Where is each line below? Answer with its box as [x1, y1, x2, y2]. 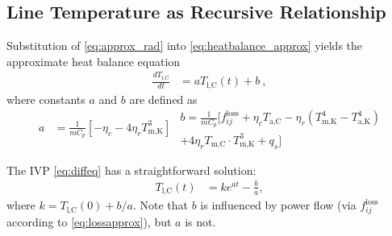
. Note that [132, 197, 189, 213]
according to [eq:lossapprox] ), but [6, 213, 172, 230]
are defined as [129, 90, 198, 107]
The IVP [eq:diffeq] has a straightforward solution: [6, 161, 256, 178]
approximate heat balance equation [6, 52, 181, 69]
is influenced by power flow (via [200, 197, 357, 213]
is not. [185, 213, 216, 230]
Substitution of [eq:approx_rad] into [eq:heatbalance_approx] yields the [6, 37, 363, 54]
